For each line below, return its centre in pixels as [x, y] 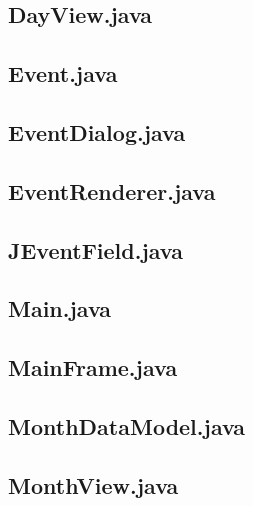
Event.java [63, 73]
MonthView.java [93, 484]
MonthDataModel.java [127, 425]
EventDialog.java [97, 131]
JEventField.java [95, 249]
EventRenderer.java [112, 190]
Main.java [60, 308]
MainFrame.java [93, 367]
